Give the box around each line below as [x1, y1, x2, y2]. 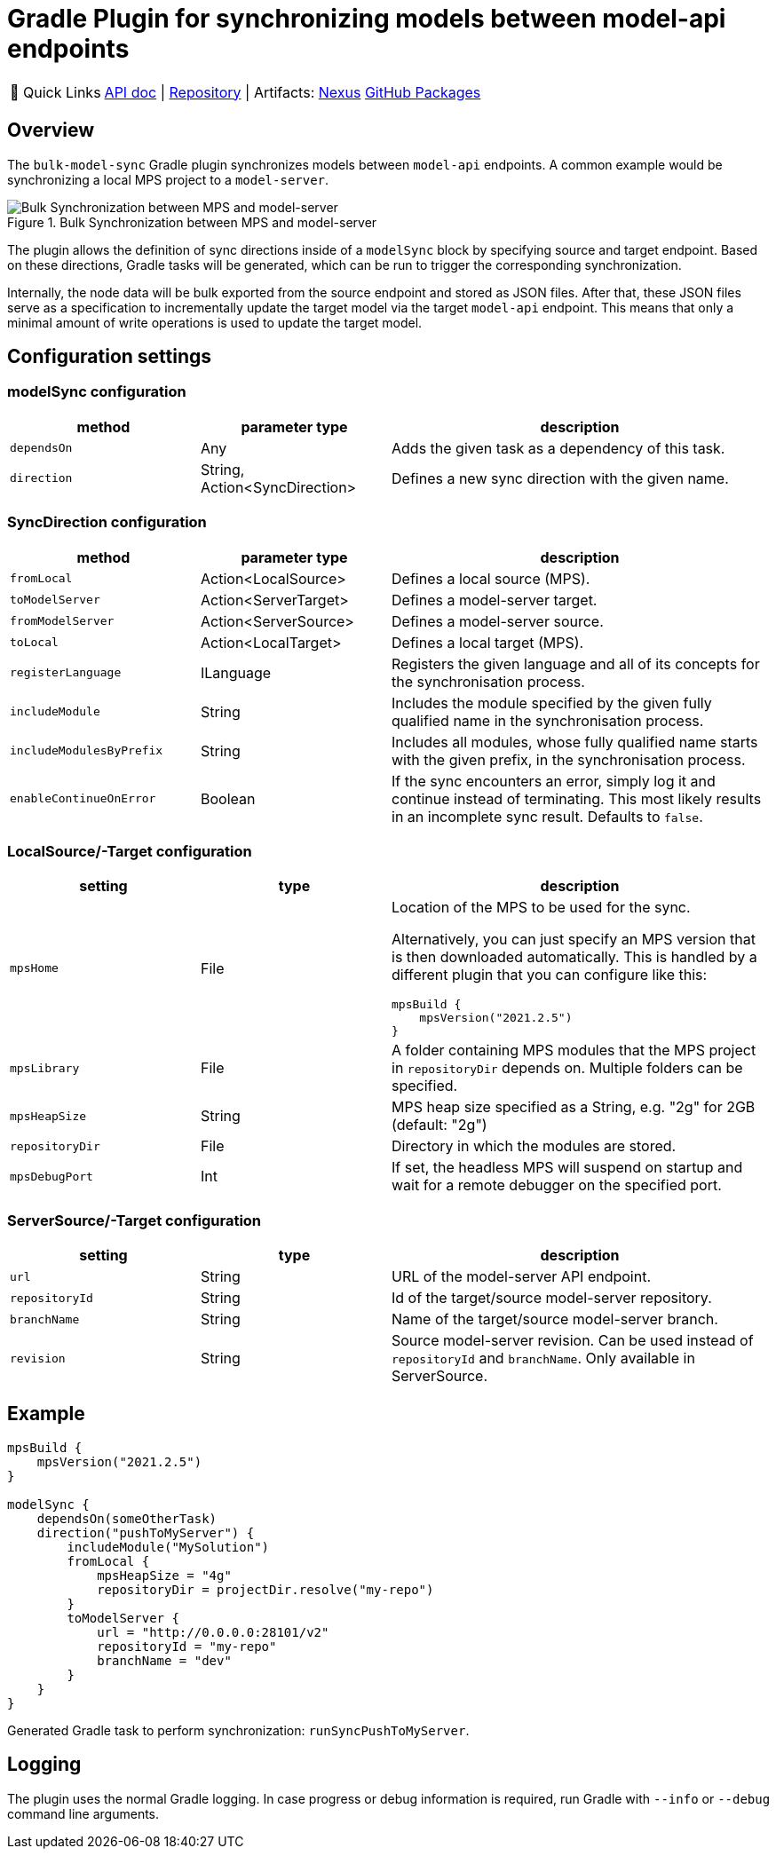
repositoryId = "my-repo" [97, 1639, 277, 1654]
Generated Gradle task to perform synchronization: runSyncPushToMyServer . [7, 1722, 470, 1738]
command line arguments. [7, 1805, 160, 1821]
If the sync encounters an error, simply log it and [392, 771, 716, 790]
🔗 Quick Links [10, 83, 101, 101]
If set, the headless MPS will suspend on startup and [392, 1158, 743, 1177]
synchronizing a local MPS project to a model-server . [7, 171, 329, 187]
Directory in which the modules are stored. [392, 1137, 677, 1156]
